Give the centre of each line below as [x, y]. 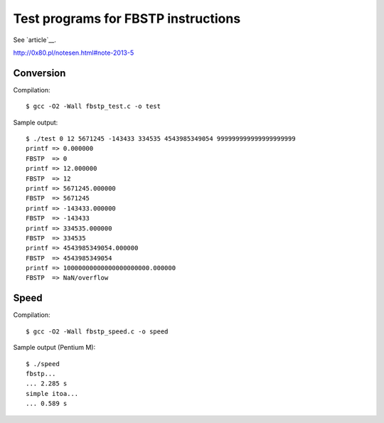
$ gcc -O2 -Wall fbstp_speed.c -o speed [97, 331]
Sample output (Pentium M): [54, 348]
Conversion [39, 73]
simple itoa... [52, 393]
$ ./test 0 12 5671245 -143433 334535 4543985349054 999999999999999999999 [161, 139]
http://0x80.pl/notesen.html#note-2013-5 [74, 53]
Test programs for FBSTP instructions [127, 18]
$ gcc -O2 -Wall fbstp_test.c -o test [94, 106]
